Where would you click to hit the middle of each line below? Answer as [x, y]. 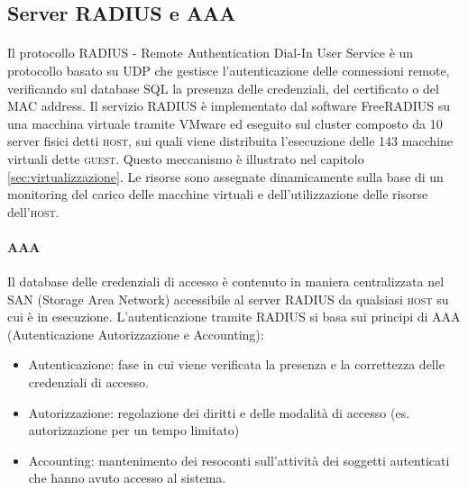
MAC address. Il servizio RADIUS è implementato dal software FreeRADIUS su [229, 106]
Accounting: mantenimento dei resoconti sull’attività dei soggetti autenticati [239, 460]
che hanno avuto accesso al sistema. [127, 478]
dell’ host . [33, 211]
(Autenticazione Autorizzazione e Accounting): [136, 334]
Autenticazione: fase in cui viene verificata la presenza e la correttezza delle [236, 364]
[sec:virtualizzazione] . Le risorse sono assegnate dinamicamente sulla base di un [225, 176]
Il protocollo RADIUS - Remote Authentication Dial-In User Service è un [211, 53]
